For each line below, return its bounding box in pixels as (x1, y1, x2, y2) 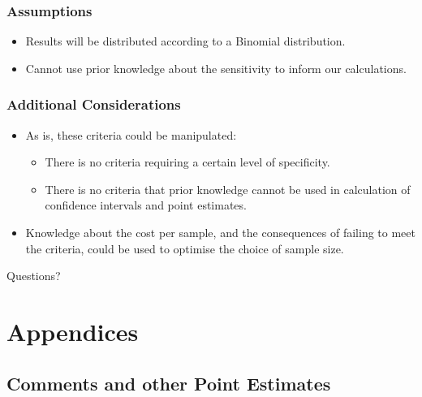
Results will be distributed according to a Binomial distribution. (25, 32, 346, 50)
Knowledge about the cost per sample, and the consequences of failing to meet (25, 224, 416, 240)
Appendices (6, 314, 139, 347)
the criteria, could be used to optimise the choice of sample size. (25, 239, 344, 257)
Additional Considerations (6, 94, 181, 114)
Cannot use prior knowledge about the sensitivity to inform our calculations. (25, 59, 407, 76)
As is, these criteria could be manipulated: (25, 126, 237, 143)
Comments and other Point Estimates (6, 370, 331, 395)
